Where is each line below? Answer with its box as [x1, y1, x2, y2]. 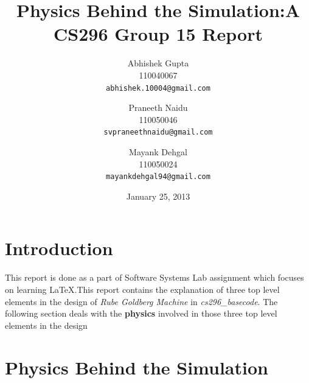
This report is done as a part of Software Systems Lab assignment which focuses [5, 271, 304, 284]
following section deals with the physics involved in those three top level [5, 307, 277, 320]
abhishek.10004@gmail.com [106, 83, 210, 93]
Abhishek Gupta [127, 57, 189, 69]
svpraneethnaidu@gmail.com [103, 128, 213, 137]
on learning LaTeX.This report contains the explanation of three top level [5, 283, 280, 295]
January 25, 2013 [126, 189, 190, 202]
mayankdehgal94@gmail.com [106, 172, 210, 181]
